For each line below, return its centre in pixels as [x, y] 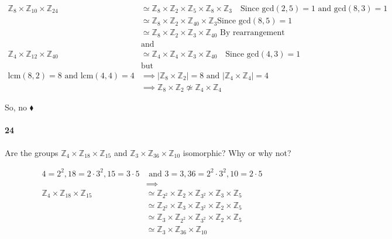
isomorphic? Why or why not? [237, 152]
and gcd [332, 9]
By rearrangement [252, 33]
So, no [16, 107]
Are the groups [32, 152]
